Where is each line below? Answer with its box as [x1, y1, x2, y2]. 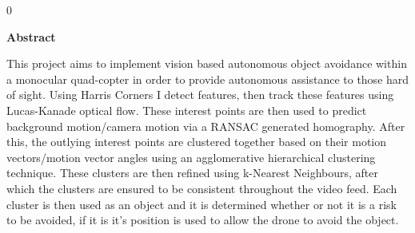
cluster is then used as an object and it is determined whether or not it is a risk [6, 195, 397, 212]
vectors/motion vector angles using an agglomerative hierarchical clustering [6, 148, 376, 165]
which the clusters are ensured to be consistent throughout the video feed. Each [6, 180, 397, 196]
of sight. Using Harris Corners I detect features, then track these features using [6, 86, 394, 103]
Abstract [6, 28, 56, 45]
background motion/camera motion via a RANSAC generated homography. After [6, 117, 405, 134]
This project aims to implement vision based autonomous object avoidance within [6, 55, 407, 72]
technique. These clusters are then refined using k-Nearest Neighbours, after [6, 164, 379, 181]
